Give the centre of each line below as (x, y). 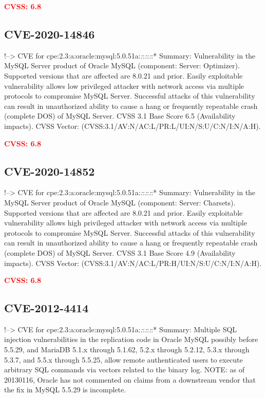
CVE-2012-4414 (46, 308)
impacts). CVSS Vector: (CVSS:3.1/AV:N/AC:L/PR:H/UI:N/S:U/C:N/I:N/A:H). (133, 263)
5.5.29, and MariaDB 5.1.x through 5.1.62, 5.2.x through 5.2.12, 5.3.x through (127, 349)
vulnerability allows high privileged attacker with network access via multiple (126, 223)
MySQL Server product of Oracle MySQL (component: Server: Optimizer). (122, 65)
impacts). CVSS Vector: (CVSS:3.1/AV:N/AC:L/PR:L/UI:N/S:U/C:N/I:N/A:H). (132, 126)
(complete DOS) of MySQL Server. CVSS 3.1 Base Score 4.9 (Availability (120, 252)
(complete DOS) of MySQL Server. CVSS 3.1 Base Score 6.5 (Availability (120, 116)
